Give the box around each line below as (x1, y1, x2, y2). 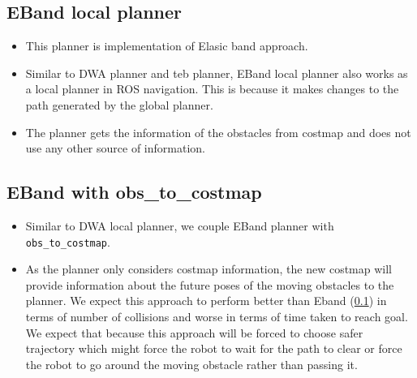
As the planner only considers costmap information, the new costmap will (25, 260, 393, 277)
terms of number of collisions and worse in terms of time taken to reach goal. (25, 308, 408, 324)
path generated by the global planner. (25, 96, 213, 113)
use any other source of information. (25, 140, 205, 157)
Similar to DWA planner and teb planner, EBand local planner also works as (25, 64, 408, 81)
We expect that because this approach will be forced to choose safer (25, 324, 363, 341)
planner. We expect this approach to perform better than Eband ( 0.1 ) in (25, 292, 387, 309)
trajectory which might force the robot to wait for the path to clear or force (25, 340, 402, 357)
